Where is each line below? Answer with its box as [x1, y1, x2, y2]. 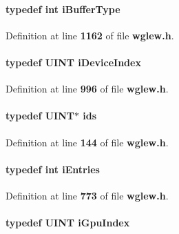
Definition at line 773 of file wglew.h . [6, 188, 169, 202]
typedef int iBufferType [6, 1, 120, 16]
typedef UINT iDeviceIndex [6, 55, 141, 69]
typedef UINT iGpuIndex [6, 215, 130, 230]
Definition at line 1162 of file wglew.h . [6, 28, 174, 42]
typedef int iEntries [6, 162, 100, 176]
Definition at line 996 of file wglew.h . [6, 81, 169, 96]
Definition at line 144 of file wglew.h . [6, 135, 169, 149]
